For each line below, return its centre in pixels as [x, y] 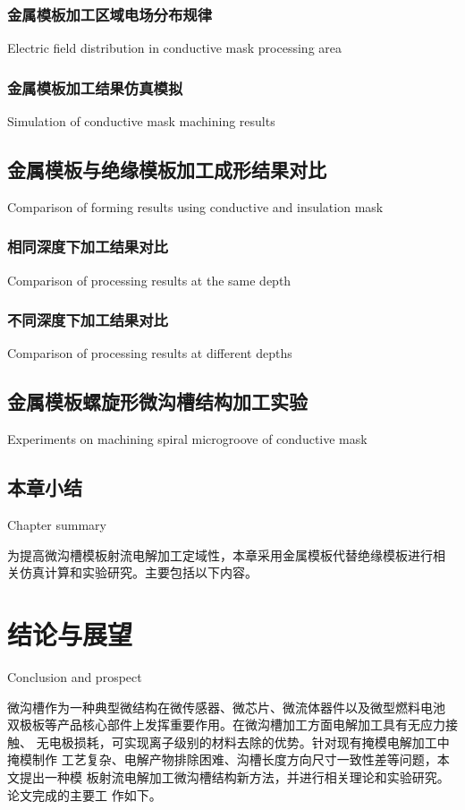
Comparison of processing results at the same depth [149, 280]
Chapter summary [57, 525]
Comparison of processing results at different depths [150, 353]
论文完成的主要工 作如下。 [85, 794]
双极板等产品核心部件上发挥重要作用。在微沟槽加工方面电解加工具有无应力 [226, 725]
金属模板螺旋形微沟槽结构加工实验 [157, 401]
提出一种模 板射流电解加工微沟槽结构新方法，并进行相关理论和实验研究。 [234, 776]
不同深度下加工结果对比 [88, 320]
